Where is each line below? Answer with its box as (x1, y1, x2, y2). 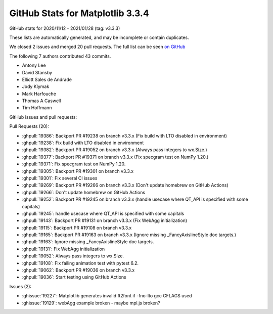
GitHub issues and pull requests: (9, 114, 77, 120)
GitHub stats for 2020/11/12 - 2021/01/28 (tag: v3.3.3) (9, 25, 120, 31)
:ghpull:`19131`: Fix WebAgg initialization (22, 246, 105, 252)
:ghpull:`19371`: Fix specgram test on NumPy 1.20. (22, 161, 126, 167)
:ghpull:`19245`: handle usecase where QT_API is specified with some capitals (22, 210, 185, 216)
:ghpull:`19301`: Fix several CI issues (22, 175, 98, 181)
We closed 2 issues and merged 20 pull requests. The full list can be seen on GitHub (9, 43, 186, 50)
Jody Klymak (22, 83, 50, 89)
